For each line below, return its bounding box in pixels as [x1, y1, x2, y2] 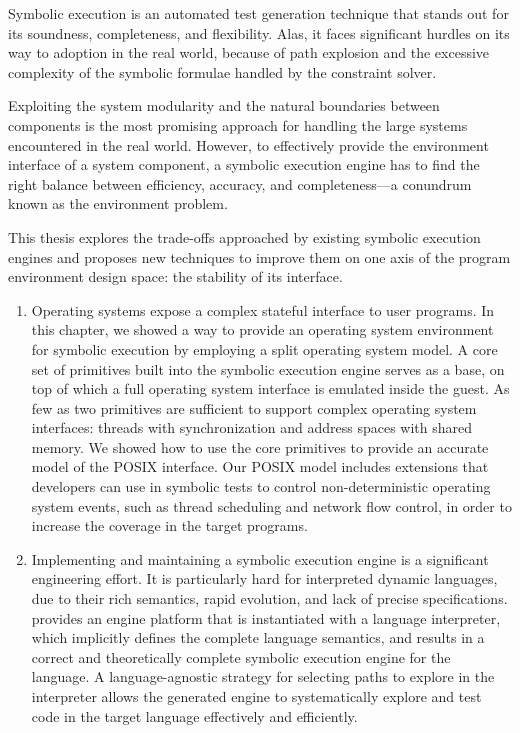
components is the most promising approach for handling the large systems [8, 114, 468, 135]
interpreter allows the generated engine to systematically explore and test [31, 686, 482, 706]
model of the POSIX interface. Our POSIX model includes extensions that [31, 456, 489, 477]
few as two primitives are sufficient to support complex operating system [31, 397, 477, 418]
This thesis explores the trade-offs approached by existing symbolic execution [8, 226, 481, 247]
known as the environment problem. [8, 193, 228, 214]
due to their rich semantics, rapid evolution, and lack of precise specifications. [31, 588, 508, 609]
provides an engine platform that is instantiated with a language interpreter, [31, 607, 501, 628]
